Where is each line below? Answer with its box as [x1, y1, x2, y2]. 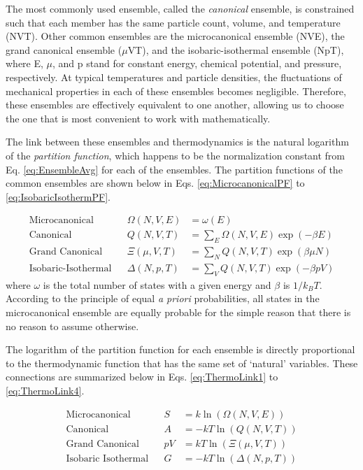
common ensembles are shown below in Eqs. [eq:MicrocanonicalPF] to [6, 176, 305, 190]
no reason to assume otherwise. [6, 318, 139, 333]
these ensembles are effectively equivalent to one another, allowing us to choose [6, 97, 344, 112]
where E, [6, 56, 43, 71]
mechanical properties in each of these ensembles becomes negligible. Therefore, [6, 83, 346, 98]
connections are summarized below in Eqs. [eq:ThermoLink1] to [6, 369, 278, 384]
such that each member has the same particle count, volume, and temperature [6, 15, 341, 29]
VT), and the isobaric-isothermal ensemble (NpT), [127, 42, 344, 57]
